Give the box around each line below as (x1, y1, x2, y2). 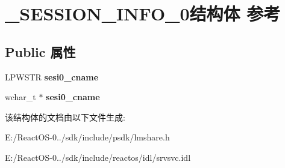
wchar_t (5, 91, 36, 103)
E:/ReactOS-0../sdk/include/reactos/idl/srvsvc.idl (5, 151, 191, 163)
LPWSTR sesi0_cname (5, 70, 99, 83)
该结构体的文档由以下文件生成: (5, 110, 125, 123)
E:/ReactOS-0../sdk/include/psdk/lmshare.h (5, 131, 170, 143)
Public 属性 (5, 42, 76, 61)
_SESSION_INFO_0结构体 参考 (5, 1, 281, 26)
